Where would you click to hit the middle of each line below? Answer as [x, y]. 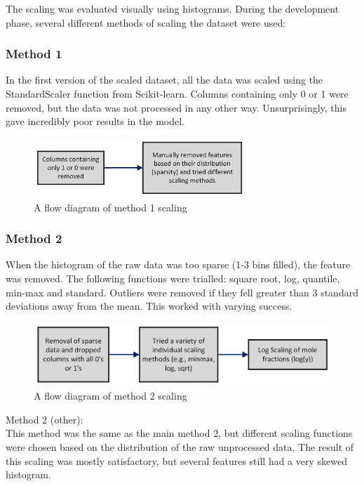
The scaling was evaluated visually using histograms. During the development [173, 8]
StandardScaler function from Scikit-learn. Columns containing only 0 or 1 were [177, 93]
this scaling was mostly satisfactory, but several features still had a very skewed [176, 460]
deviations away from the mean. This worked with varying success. [149, 306]
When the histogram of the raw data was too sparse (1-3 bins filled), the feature [178, 264]
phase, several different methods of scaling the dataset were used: [146, 22]
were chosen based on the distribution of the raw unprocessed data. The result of [180, 447]
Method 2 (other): [45, 419]
